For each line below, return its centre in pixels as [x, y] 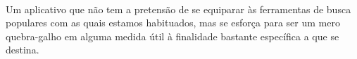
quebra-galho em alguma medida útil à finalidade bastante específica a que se [173, 36]
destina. [23, 50]
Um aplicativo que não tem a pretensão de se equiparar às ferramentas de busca [178, 9]
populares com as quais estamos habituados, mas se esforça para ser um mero [173, 23]
